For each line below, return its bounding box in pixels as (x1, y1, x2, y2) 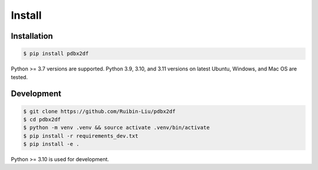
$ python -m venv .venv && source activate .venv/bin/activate (23, 124, 210, 131)
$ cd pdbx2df (23, 116, 61, 123)
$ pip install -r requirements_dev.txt (23, 132, 138, 139)
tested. (11, 73, 28, 80)
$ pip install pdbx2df (23, 50, 89, 57)
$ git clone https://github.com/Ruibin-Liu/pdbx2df (23, 108, 176, 114)
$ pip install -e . (23, 141, 79, 148)
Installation (11, 31, 53, 41)
